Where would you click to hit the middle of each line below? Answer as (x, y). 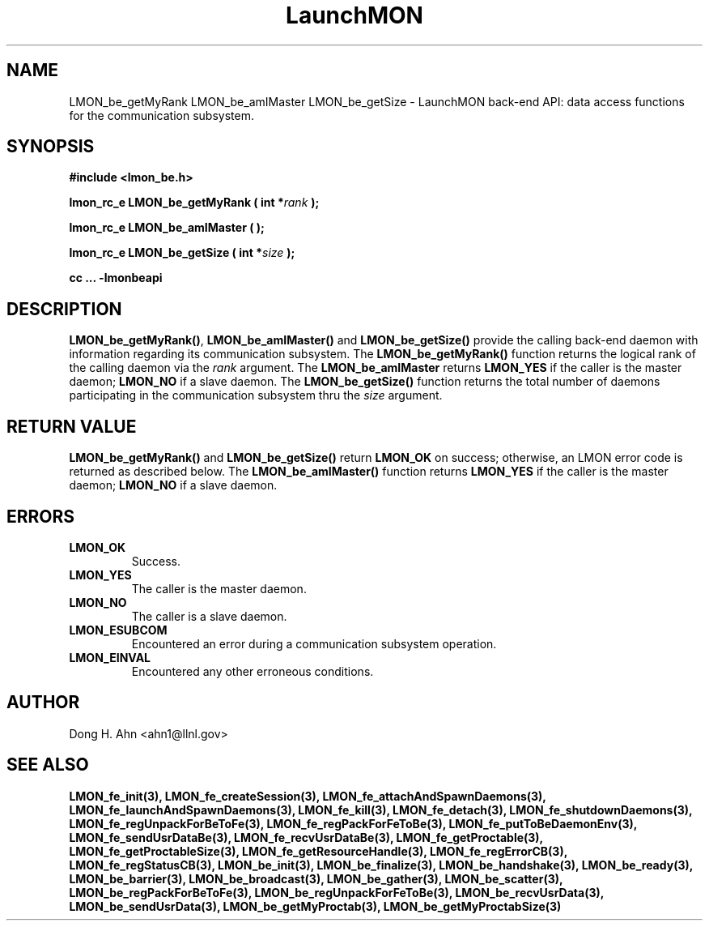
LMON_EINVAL (110, 657)
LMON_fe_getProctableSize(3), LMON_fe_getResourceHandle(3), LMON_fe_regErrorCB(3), (318, 851)
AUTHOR (43, 703)
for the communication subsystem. (161, 115)
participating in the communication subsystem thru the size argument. (256, 395)
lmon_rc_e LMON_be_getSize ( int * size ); (182, 253)
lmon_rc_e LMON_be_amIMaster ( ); (167, 228)
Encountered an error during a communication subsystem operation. (314, 643)
